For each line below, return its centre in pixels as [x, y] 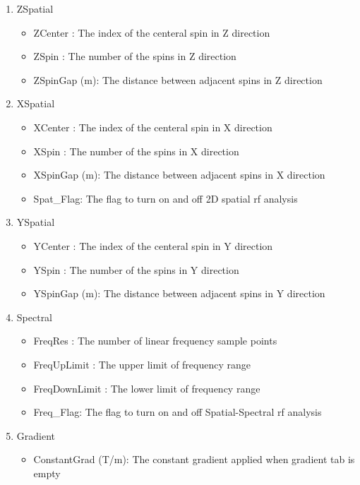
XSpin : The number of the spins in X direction [136, 151]
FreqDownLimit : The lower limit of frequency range [147, 388]
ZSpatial [35, 8]
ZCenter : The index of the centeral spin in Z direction [152, 32]
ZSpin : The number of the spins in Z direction [135, 56]
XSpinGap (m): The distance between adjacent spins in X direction [179, 175]
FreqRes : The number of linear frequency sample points [155, 341]
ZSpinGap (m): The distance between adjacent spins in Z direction [178, 79]
